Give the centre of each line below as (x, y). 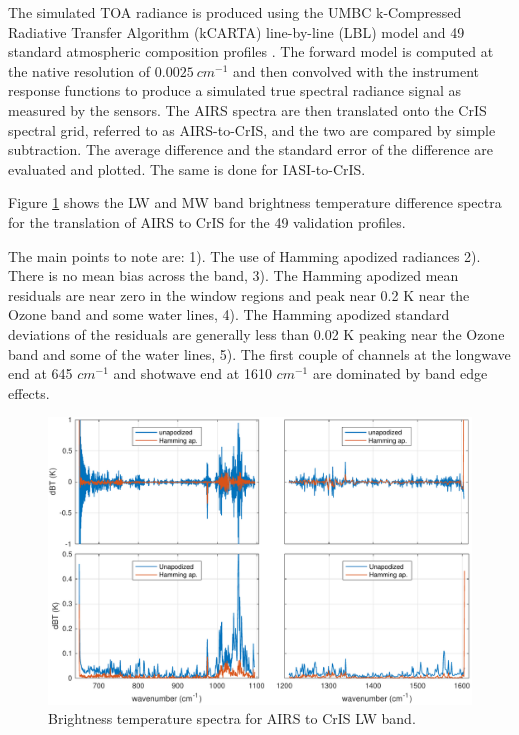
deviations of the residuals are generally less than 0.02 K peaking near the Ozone (256, 333)
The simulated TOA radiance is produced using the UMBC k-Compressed (235, 12)
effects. (29, 392)
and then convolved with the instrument (356, 70)
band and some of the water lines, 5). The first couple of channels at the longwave (259, 353)
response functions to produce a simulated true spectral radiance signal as (235, 90)
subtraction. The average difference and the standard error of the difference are (251, 149)
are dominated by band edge (400, 373)
